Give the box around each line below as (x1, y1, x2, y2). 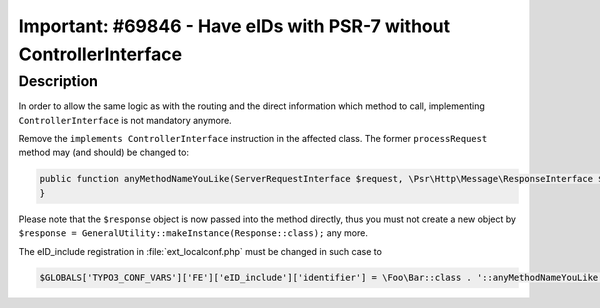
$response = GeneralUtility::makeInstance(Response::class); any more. (18, 227, 369, 239)
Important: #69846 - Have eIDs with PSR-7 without (18, 15, 450, 37)
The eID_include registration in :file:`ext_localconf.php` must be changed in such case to (18, 245, 382, 257)
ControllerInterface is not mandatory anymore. (18, 114, 232, 126)
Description (18, 72, 99, 90)
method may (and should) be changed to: (18, 146, 190, 159)
